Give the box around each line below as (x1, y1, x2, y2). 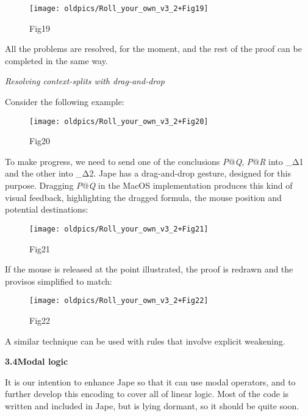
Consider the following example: (5, 95, 124, 108)
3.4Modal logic (5, 355, 68, 368)
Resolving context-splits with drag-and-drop (5, 75, 165, 87)
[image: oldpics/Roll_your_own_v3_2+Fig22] (29, 296, 209, 305)
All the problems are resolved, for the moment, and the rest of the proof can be (5, 42, 302, 55)
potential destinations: (5, 203, 88, 216)
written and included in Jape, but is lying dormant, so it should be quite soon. (5, 399, 299, 412)
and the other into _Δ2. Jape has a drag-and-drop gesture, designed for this (5, 167, 291, 180)
